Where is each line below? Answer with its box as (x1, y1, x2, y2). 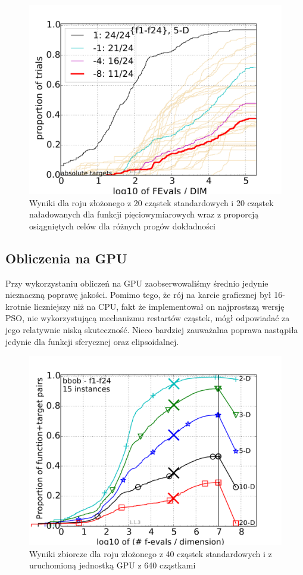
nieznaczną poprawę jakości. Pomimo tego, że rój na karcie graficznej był (5, 288, 271, 301)
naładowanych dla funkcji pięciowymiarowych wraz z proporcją (29, 208, 259, 220)
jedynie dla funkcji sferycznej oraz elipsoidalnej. (5, 335, 179, 347)
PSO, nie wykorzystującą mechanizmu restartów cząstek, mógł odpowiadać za (5, 312, 290, 324)
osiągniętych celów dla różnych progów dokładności (29, 219, 215, 232)
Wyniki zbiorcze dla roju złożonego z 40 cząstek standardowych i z (29, 547, 272, 560)
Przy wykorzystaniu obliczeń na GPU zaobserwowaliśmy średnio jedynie (5, 276, 268, 289)
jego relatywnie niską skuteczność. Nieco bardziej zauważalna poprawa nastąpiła (5, 323, 298, 335)
